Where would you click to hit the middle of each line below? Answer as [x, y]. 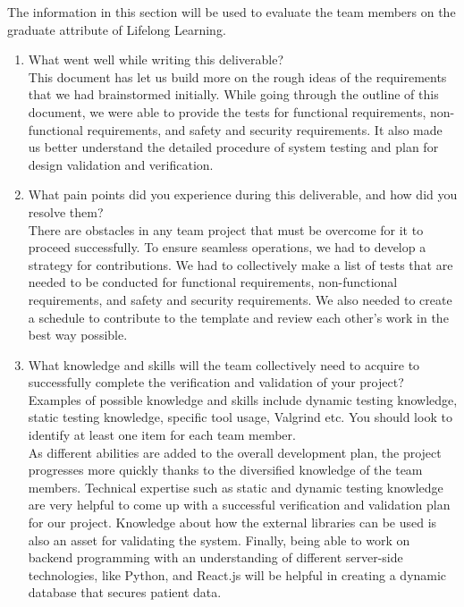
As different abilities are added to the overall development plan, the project [235, 452]
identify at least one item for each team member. [162, 435]
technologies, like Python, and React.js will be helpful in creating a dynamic [237, 574]
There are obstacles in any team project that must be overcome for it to [226, 229]
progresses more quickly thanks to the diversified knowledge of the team [225, 470]
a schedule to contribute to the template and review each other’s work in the [238, 317]
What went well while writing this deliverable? [156, 59]
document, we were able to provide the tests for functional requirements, [227, 111]
